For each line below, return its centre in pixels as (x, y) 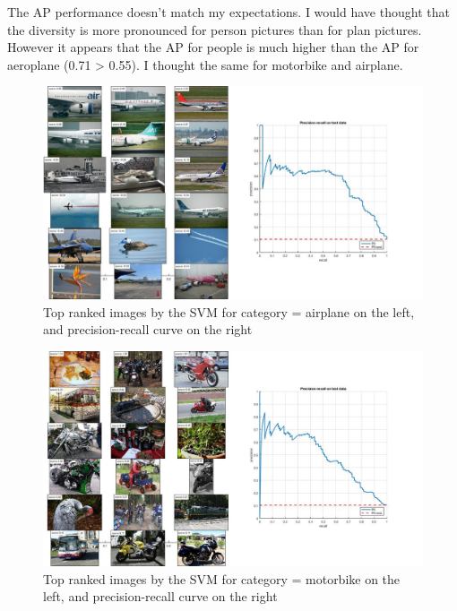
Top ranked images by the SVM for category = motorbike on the (222, 578)
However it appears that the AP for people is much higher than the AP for (213, 47)
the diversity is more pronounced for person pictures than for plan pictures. (215, 29)
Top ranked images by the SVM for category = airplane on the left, (229, 311)
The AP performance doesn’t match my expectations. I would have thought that (228, 12)
